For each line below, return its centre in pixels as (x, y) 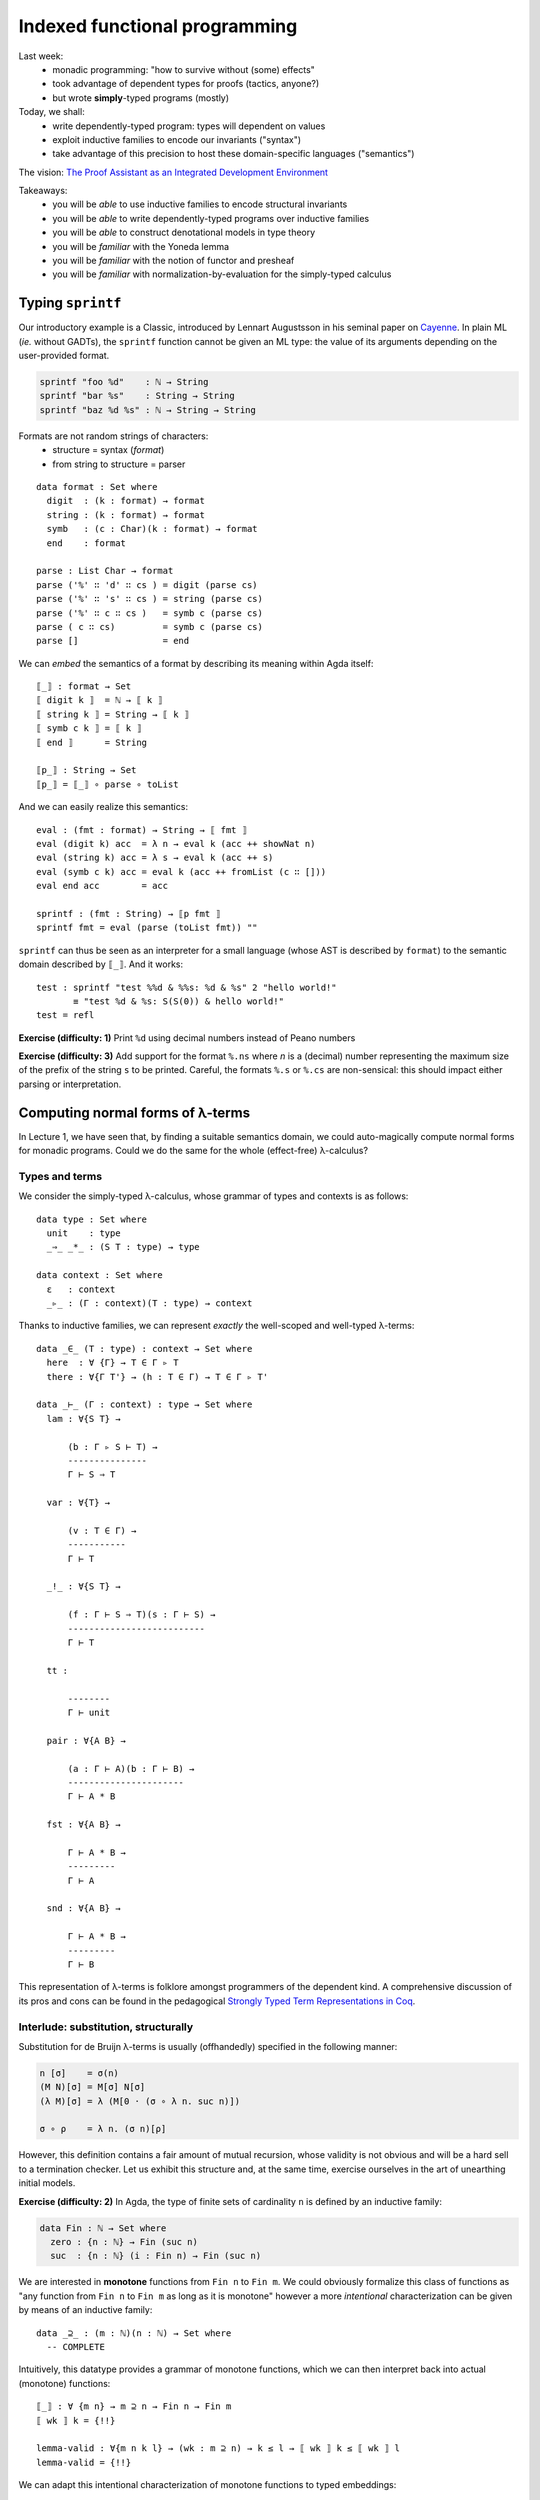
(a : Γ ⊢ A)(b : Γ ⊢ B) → (131, 1768)
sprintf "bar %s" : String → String (137, 396)
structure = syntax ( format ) (108, 450)
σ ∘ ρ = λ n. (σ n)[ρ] (103, 2129)
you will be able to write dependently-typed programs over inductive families (211, 218)
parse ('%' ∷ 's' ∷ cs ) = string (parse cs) (150, 599)
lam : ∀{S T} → (83, 1418)
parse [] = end (113, 641)
